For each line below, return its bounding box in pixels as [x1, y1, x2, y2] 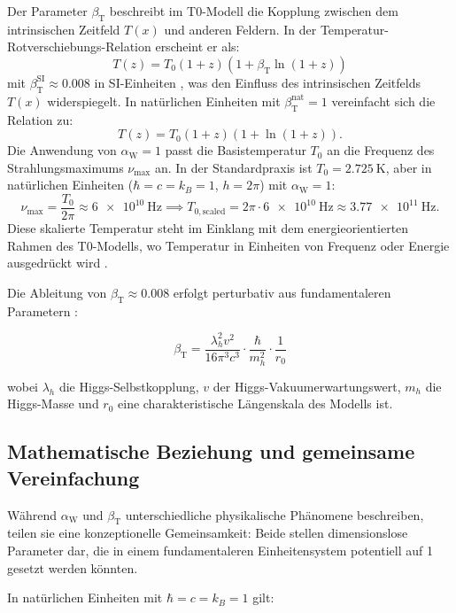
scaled [202, 206, 226, 216]
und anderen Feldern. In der [164, 19, 317, 38]
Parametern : [7, 301, 79, 320]
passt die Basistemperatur [165, 141, 306, 159]
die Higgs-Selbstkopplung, [58, 376, 199, 395]
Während [7, 505, 58, 524]
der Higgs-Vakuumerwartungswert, [213, 376, 401, 395]
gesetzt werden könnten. [7, 558, 138, 577]
